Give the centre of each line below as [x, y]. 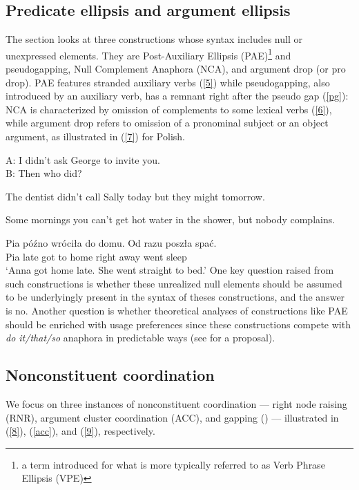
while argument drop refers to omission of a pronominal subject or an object [167, 123]
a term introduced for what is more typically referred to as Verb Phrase [173, 464]
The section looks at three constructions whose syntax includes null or [154, 39]
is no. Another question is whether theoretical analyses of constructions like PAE [177, 310]
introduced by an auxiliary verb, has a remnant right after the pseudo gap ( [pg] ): [177, 96]
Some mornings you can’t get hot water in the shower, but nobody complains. [171, 219]
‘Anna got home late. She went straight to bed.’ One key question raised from [170, 270]
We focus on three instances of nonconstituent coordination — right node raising [176, 403]
